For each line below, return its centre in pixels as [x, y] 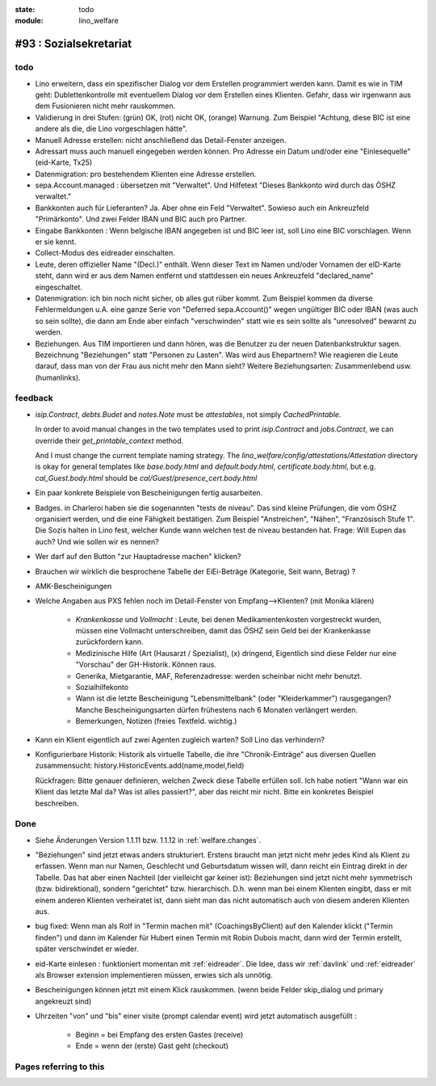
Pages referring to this [60, 1067]
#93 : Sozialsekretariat [73, 44]
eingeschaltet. [59, 287]
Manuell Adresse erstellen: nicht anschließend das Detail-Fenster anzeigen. [161, 140]
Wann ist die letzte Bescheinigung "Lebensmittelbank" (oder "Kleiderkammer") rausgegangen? [233, 698]
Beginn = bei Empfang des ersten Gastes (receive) [159, 1034]
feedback [34, 398]
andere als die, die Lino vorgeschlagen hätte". [111, 128]
